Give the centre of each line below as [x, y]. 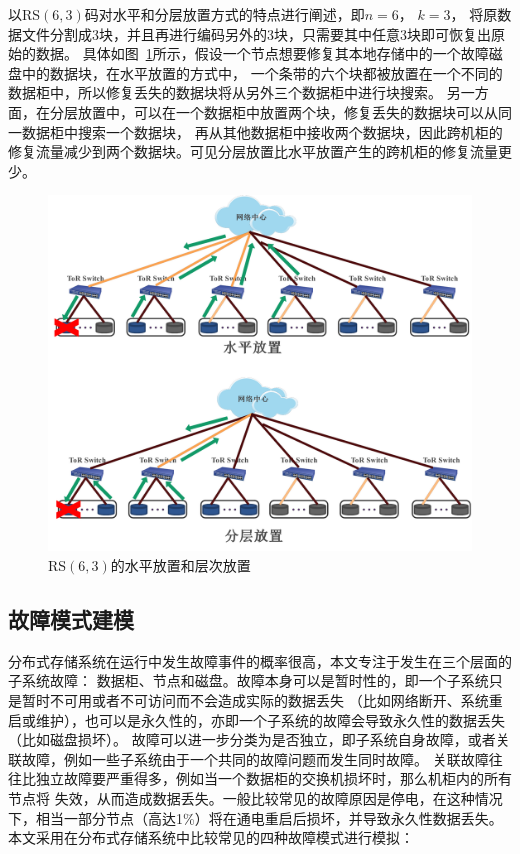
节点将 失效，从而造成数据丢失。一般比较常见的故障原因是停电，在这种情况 [255, 797]
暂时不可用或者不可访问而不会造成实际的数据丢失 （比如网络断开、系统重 [262, 700]
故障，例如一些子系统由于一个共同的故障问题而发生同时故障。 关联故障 [255, 758]
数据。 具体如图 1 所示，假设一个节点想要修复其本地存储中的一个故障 [262, 53]
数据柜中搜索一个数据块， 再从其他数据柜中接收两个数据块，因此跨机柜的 [262, 131]
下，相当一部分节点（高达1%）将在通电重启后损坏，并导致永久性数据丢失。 [255, 817]
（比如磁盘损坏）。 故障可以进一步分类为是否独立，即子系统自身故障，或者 [252, 739]
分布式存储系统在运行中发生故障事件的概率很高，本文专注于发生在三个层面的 [260, 660]
